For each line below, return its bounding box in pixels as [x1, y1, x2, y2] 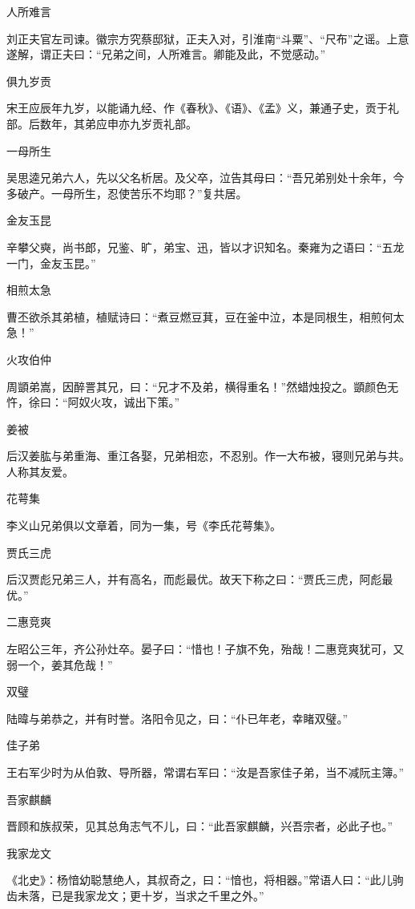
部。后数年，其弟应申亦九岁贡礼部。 [6, 115, 197, 131]
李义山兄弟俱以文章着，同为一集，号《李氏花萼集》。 [6, 517, 281, 534]
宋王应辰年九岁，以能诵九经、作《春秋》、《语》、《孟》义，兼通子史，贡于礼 [6, 99, 399, 116]
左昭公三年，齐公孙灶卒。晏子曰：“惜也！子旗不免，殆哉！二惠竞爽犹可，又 [6, 640, 405, 657]
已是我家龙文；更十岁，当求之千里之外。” [50, 887, 264, 903]
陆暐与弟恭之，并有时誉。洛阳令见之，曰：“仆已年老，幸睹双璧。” [6, 709, 349, 726]
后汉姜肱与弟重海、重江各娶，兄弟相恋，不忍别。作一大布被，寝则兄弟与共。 [6, 447, 410, 464]
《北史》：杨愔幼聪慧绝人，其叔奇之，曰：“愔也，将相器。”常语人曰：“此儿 [6, 871, 393, 888]
